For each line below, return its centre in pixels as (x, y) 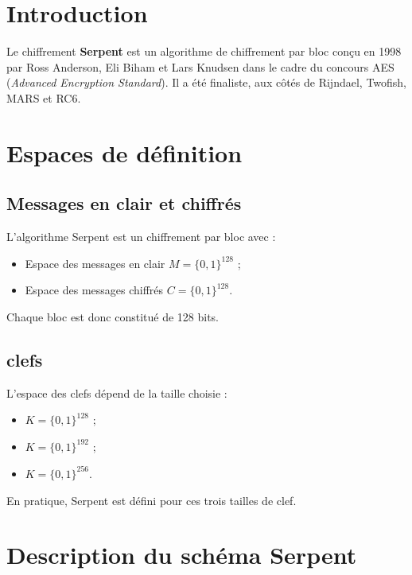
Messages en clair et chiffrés (124, 203)
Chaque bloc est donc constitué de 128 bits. (113, 316)
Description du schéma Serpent (182, 555)
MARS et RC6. (44, 97)
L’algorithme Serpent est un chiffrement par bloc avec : (141, 237)
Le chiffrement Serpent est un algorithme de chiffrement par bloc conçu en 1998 (204, 51)
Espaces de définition (124, 152)
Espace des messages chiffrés (94, 290)
